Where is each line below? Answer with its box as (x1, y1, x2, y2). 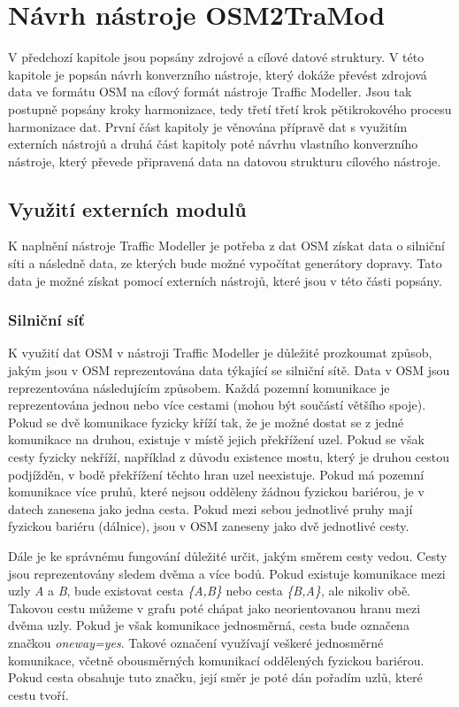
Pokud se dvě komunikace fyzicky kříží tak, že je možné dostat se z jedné (8, 412, 404, 431)
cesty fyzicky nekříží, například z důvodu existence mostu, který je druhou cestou (8, 448, 450, 466)
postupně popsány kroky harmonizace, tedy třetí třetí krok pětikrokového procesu (8, 99, 452, 118)
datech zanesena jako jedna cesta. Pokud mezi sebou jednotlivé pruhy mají (8, 499, 413, 518)
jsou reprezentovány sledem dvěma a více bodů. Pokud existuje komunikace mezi (8, 564, 446, 582)
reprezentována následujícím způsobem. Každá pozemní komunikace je (8, 378, 390, 396)
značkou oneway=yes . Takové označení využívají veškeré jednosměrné (8, 633, 384, 651)
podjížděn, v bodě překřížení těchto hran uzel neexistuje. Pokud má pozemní (8, 465, 425, 483)
